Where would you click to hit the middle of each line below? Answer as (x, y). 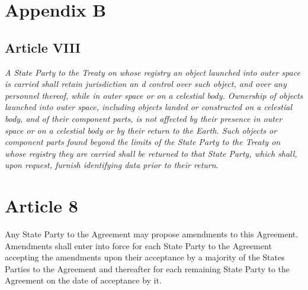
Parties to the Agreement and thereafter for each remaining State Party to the (147, 268)
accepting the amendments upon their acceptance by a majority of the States (145, 257)
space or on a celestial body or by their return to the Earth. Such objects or (141, 130)
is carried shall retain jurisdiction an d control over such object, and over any (146, 84)
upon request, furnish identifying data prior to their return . (112, 165)
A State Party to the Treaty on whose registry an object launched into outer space (153, 72)
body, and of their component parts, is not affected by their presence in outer (144, 118)
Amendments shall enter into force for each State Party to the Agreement (138, 245)
